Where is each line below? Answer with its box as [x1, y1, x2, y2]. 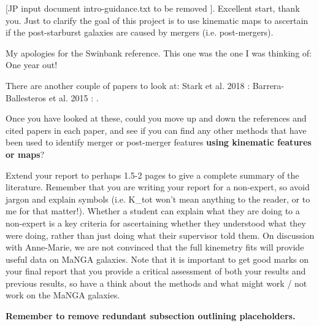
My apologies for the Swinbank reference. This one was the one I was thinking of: [6, 46, 312, 59]
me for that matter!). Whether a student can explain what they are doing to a [6, 204, 300, 217]
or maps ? [6, 147, 45, 160]
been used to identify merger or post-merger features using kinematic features [6, 136, 312, 149]
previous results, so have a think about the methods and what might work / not [6, 276, 307, 289]
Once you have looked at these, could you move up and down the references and [6, 112, 307, 125]
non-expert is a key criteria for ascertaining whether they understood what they [6, 216, 306, 229]
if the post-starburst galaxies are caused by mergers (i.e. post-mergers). [6, 26, 274, 39]
